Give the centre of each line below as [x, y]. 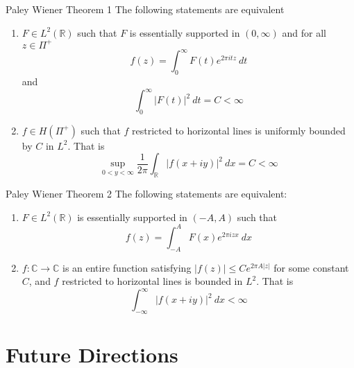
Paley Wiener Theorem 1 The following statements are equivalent [145, 9]
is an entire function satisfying [127, 267]
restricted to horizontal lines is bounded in [152, 281]
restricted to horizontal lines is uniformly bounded [239, 130]
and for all [304, 32]
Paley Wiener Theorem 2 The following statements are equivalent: [146, 194]
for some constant [311, 267]
